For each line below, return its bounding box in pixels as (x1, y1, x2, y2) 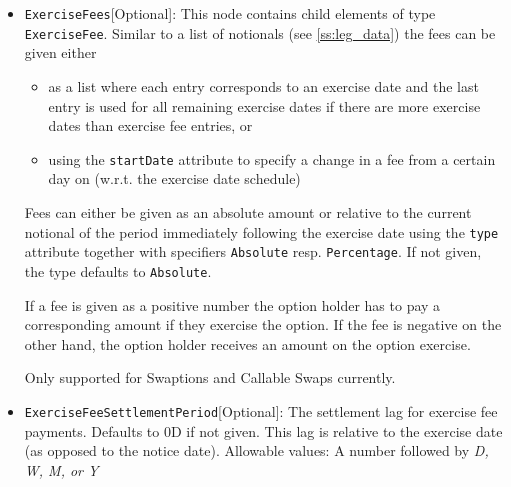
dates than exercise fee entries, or (48, 115, 253, 136)
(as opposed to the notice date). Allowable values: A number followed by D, (24, 440, 489, 461)
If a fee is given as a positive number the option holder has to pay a (24, 294, 441, 315)
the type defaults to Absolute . (24, 260, 212, 281)
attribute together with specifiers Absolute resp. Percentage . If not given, (24, 241, 482, 262)
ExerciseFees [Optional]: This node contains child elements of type (24, 3, 436, 23)
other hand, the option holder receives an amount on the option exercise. (24, 333, 471, 354)
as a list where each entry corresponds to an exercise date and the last (48, 75, 479, 96)
